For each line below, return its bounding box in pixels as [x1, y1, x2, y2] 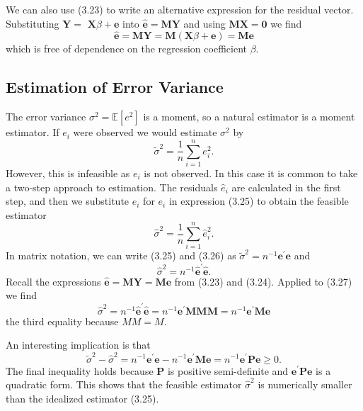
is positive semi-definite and [167, 363, 289, 378]
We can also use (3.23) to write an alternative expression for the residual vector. [6, 2, 354, 16]
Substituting [6, 16, 59, 30]
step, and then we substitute [6, 193, 129, 208]
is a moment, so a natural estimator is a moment [143, 109, 355, 124]
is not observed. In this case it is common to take [144, 165, 358, 180]
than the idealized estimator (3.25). [6, 390, 159, 405]
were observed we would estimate [73, 125, 217, 140]
